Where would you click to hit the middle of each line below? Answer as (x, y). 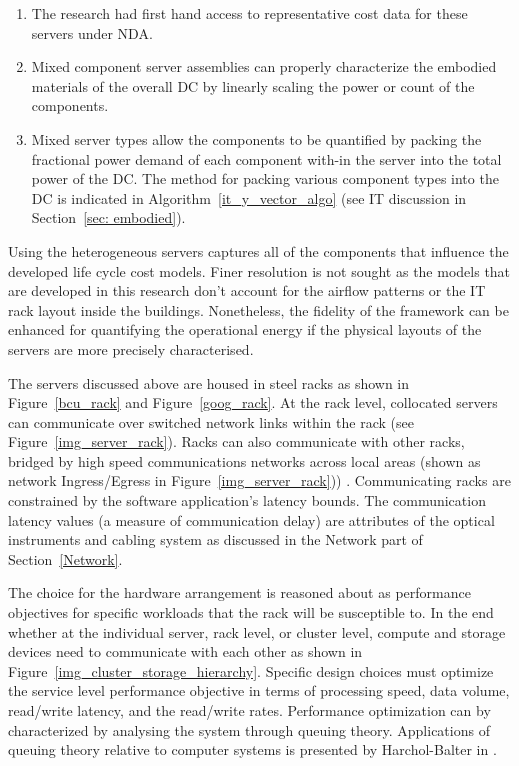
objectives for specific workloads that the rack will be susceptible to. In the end (251, 612)
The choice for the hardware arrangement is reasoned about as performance (239, 592)
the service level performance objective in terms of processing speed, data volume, (259, 690)
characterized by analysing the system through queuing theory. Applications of (249, 729)
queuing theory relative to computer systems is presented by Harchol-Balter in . (252, 749)
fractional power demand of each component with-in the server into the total (266, 158)
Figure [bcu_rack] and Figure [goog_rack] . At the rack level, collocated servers (253, 402)
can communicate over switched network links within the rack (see (211, 421)
